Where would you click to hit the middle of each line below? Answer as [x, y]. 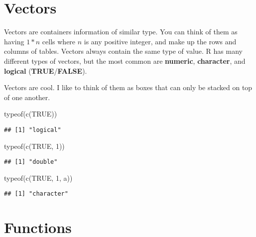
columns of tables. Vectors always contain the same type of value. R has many [123, 51]
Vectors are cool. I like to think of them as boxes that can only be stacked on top [128, 87]
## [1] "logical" [33, 130]
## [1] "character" [36, 194]
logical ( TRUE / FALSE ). [46, 70]
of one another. [27, 97]
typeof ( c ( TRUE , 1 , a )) [38, 178]
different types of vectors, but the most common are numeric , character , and [125, 60]
